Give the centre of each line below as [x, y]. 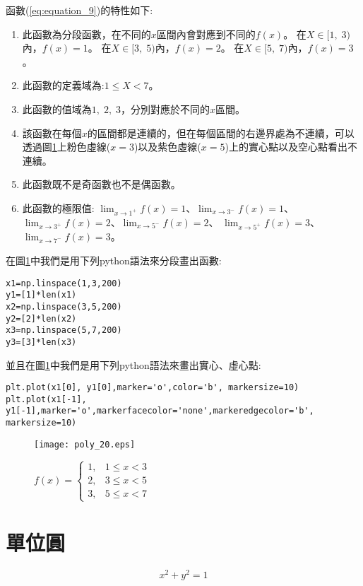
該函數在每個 [52, 133]
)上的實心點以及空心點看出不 [291, 147]
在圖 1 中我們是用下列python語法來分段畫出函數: [114, 260]
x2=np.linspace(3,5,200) [64, 306]
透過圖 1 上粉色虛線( [66, 147]
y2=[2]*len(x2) [41, 318]
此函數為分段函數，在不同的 [87, 34]
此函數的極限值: [58, 207]
